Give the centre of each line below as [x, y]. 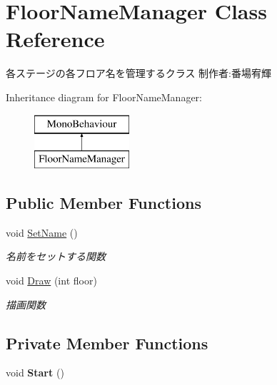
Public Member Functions [104, 203]
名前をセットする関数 [56, 256]
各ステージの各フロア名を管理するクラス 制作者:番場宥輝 [138, 73]
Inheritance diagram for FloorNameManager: [104, 97]
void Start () [35, 373]
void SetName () [42, 232]
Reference [55, 39]
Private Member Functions [107, 343]
